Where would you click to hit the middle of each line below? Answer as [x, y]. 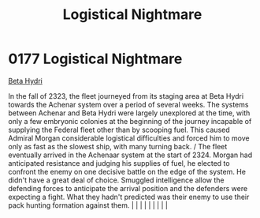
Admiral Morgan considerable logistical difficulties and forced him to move [129, 138]
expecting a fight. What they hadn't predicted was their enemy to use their [129, 197]
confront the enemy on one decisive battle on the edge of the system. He [127, 171]
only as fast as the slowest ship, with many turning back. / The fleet [118, 146]
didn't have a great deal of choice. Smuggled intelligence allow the [116, 180]
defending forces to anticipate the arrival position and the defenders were [128, 188]
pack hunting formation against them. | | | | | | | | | [88, 205]
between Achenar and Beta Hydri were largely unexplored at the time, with [129, 113]
